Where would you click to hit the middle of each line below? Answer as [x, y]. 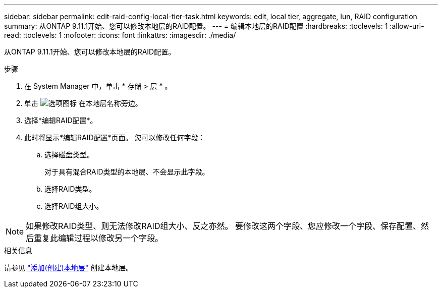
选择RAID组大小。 [74, 206]
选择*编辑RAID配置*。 [61, 120]
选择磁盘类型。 [69, 155]
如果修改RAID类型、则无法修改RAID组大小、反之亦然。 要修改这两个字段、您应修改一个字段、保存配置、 [223, 226]
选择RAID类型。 [70, 189]
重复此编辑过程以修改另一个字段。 [99, 238]
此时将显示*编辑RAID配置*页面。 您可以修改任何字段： [115, 137]
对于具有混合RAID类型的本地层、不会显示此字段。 [127, 172]
